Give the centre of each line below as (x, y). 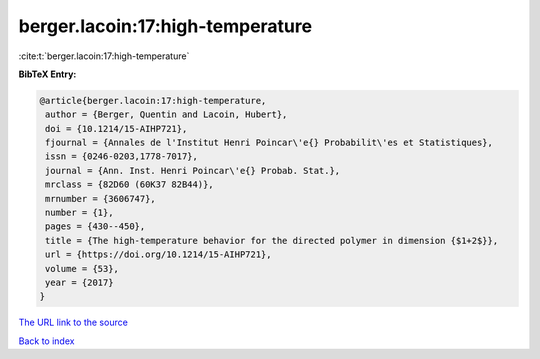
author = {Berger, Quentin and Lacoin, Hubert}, (166, 114)
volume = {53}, (82, 268)
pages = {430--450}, (95, 226)
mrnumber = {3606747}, (101, 198)
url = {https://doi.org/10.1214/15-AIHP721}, (158, 254)
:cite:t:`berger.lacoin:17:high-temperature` (104, 56)
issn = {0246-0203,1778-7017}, (122, 156)
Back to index (46, 341)
